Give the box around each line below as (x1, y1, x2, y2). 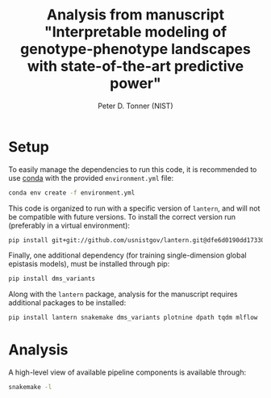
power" (110, 74, 161, 93)
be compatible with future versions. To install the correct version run (8, 212, 236, 221)
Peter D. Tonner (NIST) (98, 101, 173, 111)
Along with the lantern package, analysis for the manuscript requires (8, 289, 238, 300)
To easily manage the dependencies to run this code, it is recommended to (8, 164, 257, 174)
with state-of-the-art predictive (27, 57, 244, 76)
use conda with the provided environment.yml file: (8, 173, 174, 182)
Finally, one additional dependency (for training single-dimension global (8, 250, 248, 260)
